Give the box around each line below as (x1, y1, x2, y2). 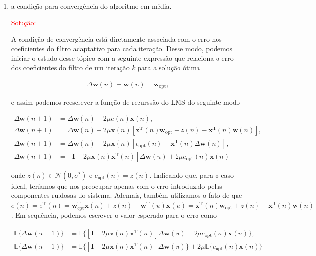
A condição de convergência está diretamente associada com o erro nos (11, 34, 222, 44)
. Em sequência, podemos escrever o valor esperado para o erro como (11, 210, 217, 220)
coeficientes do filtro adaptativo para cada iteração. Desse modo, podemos (11, 43, 233, 53)
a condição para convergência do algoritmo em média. (11, 1, 172, 11)
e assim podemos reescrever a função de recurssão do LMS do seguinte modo (11, 97, 240, 107)
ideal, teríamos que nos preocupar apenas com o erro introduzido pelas (11, 180, 222, 191)
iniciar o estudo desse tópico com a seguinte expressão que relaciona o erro (11, 53, 234, 63)
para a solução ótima (138, 62, 200, 72)
